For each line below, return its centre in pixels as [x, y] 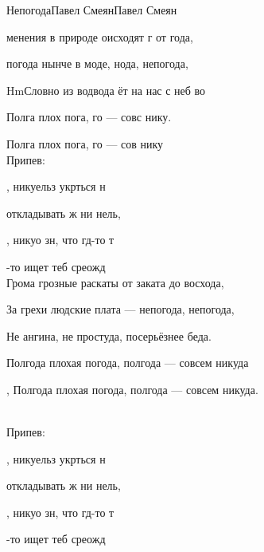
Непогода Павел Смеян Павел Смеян [92, 10]
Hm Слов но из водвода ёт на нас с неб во [106, 90]
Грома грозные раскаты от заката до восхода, [115, 282]
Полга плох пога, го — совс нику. [89, 117]
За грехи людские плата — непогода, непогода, [120, 309]
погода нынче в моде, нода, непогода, [97, 63]
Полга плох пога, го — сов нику [85, 143]
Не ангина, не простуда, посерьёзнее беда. [109, 335]
